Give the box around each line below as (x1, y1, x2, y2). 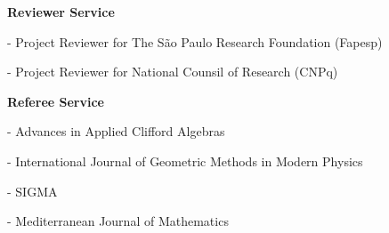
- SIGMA (7, 181, 58, 200)
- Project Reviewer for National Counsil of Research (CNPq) (7, 62, 338, 81)
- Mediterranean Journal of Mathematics (7, 212, 229, 230)
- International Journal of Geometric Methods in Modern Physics (7, 151, 363, 170)
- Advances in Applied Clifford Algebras (7, 122, 225, 141)
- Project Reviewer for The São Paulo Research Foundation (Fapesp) (7, 32, 383, 51)
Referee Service (7, 92, 104, 110)
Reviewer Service (7, 3, 115, 20)
